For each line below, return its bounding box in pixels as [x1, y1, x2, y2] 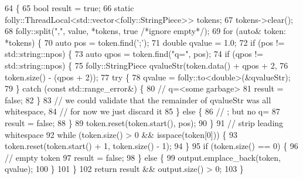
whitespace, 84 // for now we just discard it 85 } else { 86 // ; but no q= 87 [5, 105, 280, 117]
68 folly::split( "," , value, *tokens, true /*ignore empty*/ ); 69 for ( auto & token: [5, 25, 286, 37]
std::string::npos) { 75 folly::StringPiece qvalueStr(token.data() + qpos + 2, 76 [5, 59, 288, 71]
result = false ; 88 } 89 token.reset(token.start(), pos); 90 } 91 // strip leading [5, 116, 284, 129]
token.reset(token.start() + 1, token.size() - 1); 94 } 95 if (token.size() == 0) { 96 [5, 140, 298, 152]
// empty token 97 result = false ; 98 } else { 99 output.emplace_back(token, [5, 151, 281, 163]
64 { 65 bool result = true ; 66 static [5, 2, 134, 13]
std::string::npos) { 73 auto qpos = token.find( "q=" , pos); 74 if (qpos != [5, 48, 264, 60]
